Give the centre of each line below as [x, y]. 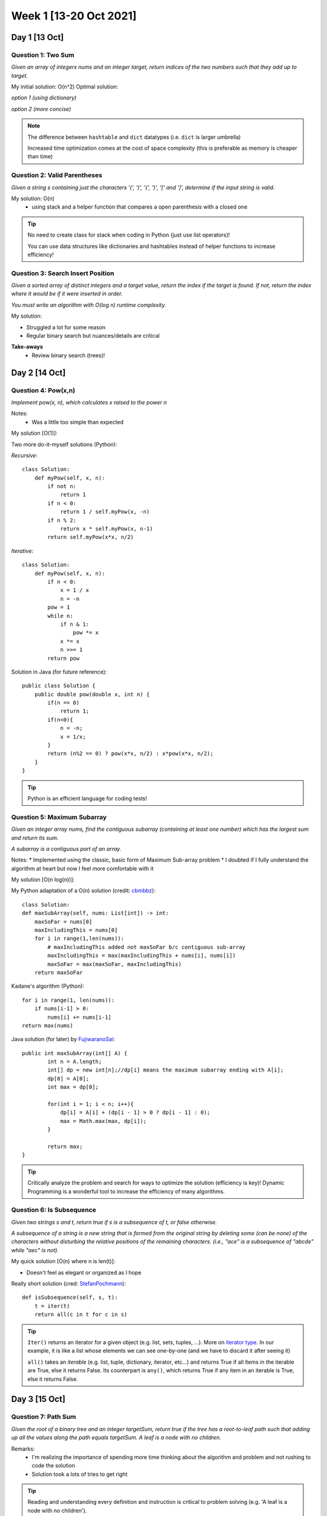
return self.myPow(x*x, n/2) [91, 537]
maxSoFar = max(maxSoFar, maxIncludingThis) [114, 964]
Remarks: [23, 1449]
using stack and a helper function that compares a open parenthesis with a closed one [140, 207]
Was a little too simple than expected [78, 422]
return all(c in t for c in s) [81, 1315]
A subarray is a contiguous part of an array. [66, 848]
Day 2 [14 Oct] [38, 373]
